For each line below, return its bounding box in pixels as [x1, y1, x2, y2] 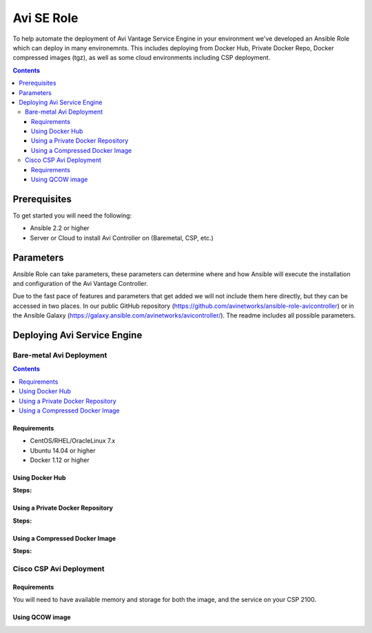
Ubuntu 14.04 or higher [30, 446, 96, 455]
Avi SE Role [12, 10, 79, 25]
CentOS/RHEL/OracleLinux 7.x [30, 437, 116, 445]
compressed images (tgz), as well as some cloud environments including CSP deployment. [12, 54, 271, 62]
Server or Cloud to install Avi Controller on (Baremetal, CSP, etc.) [30, 234, 214, 242]
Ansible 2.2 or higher [30, 224, 90, 232]
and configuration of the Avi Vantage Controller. [12, 280, 148, 287]
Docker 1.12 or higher [30, 456, 90, 464]
